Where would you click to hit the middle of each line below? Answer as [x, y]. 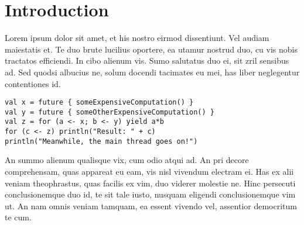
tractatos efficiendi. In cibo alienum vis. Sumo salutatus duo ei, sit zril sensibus [147, 60]
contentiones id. [33, 83]
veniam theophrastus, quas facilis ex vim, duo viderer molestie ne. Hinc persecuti [150, 183]
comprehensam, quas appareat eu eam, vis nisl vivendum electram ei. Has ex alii [149, 171]
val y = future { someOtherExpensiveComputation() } [110, 112]
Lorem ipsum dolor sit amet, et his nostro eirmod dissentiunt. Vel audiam [137, 38]
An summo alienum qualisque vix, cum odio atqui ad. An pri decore [127, 160]
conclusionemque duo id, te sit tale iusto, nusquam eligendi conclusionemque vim [150, 194]
